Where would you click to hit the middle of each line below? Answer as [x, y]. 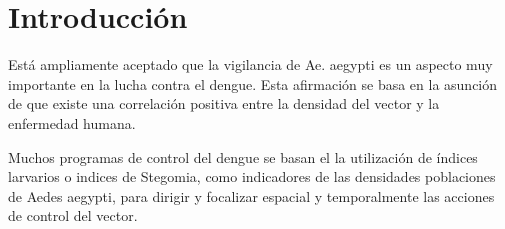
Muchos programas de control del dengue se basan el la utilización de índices [243, 156]
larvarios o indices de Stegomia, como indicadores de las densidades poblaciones [252, 176]
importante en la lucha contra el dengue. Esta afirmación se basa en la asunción [253, 83]
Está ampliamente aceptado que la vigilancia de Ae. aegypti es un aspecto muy [250, 64]
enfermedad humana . [72, 122]
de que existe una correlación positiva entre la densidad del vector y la [224, 103]
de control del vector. [73, 215]
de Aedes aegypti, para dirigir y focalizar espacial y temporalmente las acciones [251, 195]
